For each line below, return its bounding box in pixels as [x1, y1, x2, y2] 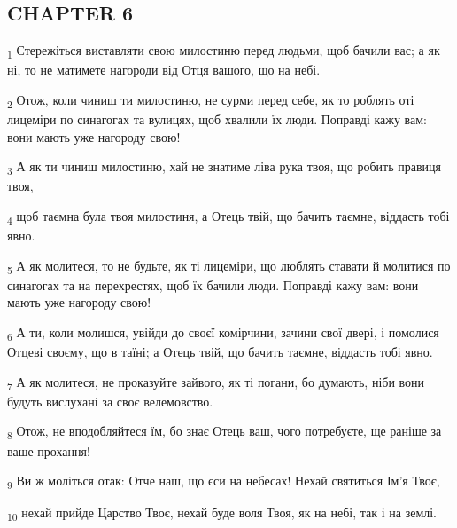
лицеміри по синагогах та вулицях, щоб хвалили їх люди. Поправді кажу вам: [7, 110, 427, 129]
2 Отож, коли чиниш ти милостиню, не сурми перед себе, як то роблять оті [7, 90, 414, 111]
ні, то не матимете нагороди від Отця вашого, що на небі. [7, 60, 321, 79]
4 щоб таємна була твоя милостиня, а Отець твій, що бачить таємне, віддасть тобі [7, 206, 450, 227]
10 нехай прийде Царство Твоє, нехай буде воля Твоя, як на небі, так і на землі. [7, 503, 438, 524]
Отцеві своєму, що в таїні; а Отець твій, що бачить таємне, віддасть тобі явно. [7, 343, 433, 361]
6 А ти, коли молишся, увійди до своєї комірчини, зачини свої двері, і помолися [7, 322, 439, 343]
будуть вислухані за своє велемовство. [7, 391, 213, 410]
